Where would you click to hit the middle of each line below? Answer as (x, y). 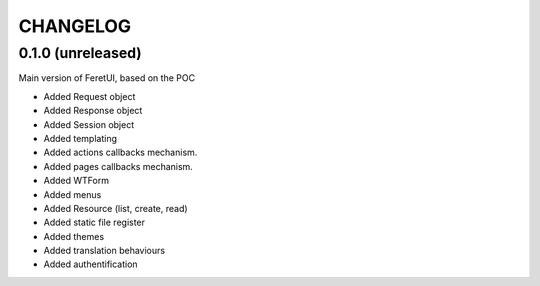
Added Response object (93, 111)
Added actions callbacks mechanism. (120, 152)
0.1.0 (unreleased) (80, 53)
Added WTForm (76, 181)
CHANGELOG (75, 26)
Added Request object (89, 96)
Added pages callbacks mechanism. (118, 166)
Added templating (80, 138)
